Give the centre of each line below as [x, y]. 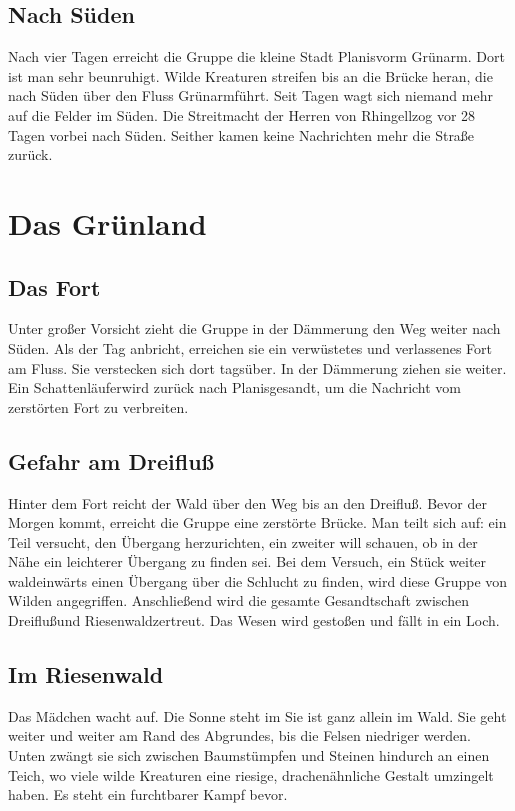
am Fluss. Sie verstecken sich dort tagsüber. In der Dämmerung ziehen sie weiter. [257, 367]
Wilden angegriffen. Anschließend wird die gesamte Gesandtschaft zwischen [238, 600]
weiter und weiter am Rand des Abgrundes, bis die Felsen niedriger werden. [239, 735]
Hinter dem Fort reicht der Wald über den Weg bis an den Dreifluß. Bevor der [247, 502]
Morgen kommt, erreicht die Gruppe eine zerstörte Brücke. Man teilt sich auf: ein [257, 522]
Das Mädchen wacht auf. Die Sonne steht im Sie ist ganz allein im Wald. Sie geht [257, 715]
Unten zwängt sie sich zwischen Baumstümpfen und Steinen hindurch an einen [249, 755]
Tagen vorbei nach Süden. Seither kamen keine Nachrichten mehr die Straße [241, 134]
